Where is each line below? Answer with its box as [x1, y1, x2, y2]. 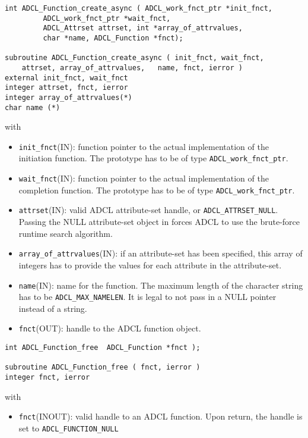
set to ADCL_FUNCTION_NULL [18, 421, 119, 434]
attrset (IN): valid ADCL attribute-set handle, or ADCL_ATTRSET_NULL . [18, 204, 278, 216]
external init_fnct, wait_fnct [5, 73, 128, 82]
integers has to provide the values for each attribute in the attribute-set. [18, 258, 282, 271]
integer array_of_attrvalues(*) [5, 93, 132, 102]
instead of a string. [18, 302, 87, 314]
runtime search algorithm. [18, 227, 113, 239]
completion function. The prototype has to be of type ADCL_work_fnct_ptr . [18, 183, 295, 196]
